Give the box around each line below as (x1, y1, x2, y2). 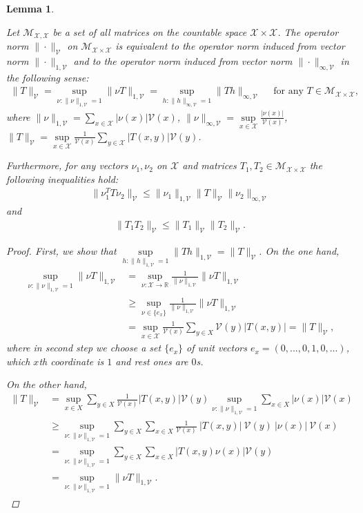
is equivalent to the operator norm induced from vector (115, 39, 345, 53)
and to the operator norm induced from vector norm (73, 53, 293, 68)
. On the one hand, (259, 243, 340, 258)
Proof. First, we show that (6, 243, 117, 258)
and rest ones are (115, 354, 188, 368)
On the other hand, (6, 377, 87, 391)
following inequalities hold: (6, 171, 119, 186)
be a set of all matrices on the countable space (52, 24, 247, 39)
